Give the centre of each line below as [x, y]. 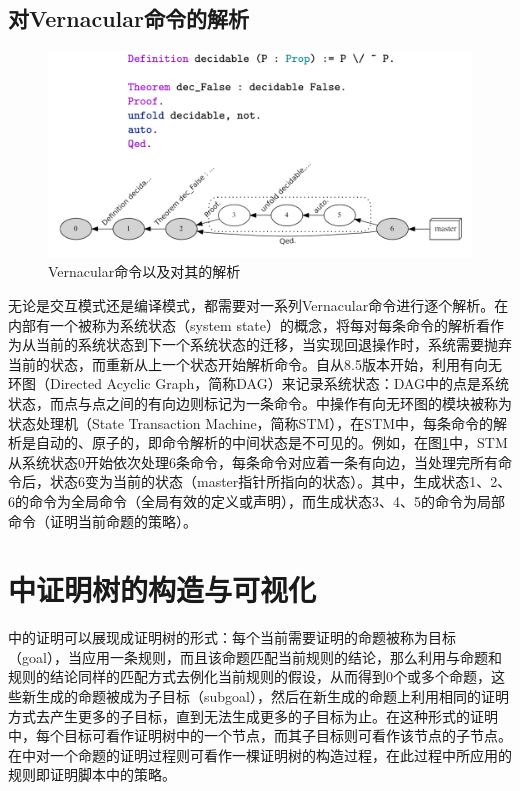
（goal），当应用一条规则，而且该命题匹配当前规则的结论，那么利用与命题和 [255, 656]
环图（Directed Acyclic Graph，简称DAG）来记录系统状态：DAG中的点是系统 [259, 383]
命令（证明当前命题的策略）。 [102, 520]
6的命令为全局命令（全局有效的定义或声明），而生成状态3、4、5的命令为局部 [256, 500]
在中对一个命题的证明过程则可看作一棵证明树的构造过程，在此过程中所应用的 [260, 754]
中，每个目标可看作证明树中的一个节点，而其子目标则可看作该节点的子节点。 [260, 735]
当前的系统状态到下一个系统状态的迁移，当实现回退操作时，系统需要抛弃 [273, 344]
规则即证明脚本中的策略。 [92, 774]
